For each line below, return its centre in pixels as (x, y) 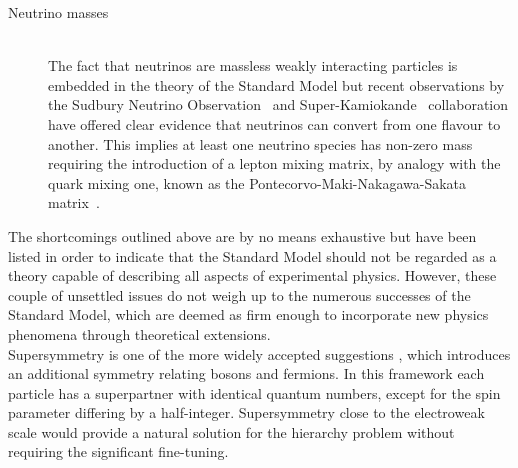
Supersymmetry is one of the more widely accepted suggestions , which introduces (259, 353)
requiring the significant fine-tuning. (118, 451)
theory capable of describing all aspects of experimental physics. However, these (252, 275)
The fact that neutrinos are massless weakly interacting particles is (253, 65)
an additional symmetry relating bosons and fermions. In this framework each (246, 373)
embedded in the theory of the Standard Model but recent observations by (276, 84)
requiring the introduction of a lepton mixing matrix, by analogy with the (274, 163)
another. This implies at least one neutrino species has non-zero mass (260, 143)
